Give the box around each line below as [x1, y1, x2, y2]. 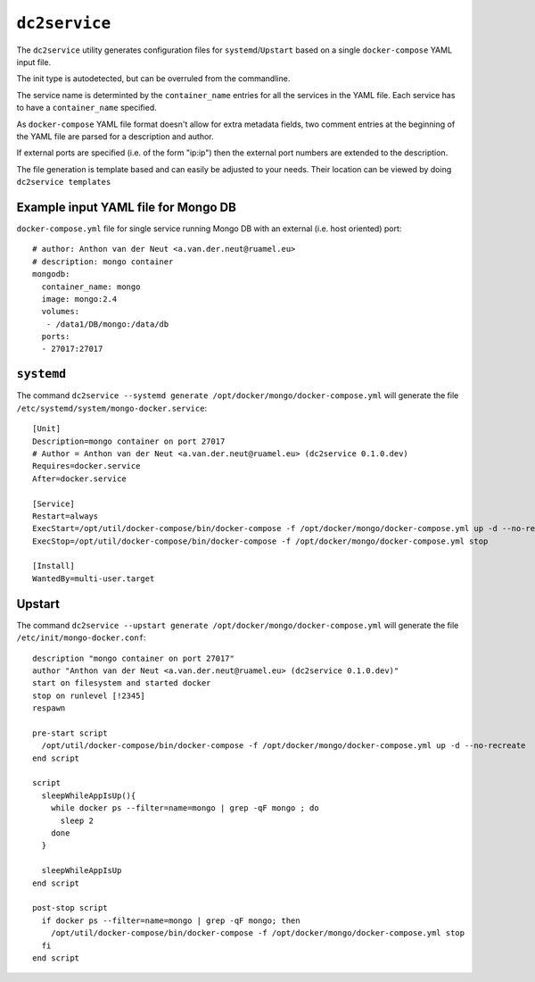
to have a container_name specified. [16, 103, 158, 113]
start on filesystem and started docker [32, 678, 211, 688]
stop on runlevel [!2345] [32, 690, 146, 701]
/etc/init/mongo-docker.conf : [16, 632, 146, 643]
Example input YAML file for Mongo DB [16, 199, 236, 214]
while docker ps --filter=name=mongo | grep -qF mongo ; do [50, 803, 320, 813]
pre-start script [32, 728, 108, 738]
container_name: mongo [41, 281, 141, 292]
